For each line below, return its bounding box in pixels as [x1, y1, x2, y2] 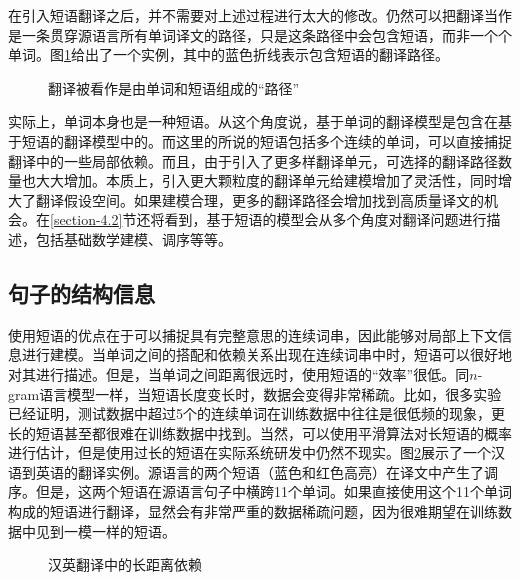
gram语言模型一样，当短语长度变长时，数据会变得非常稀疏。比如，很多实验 [8, 383, 502, 404]
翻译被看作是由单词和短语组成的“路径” [48, 77, 300, 98]
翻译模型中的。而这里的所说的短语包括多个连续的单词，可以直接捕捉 [63, 130, 512, 151]
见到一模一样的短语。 [35, 520, 176, 541]
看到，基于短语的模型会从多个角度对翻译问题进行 [164, 209, 487, 230]
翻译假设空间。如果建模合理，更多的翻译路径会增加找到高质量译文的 [35, 189, 484, 210]
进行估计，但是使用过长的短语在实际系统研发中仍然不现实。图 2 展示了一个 [8, 442, 491, 463]
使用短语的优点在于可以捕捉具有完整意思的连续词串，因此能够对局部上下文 [8, 324, 498, 345]
